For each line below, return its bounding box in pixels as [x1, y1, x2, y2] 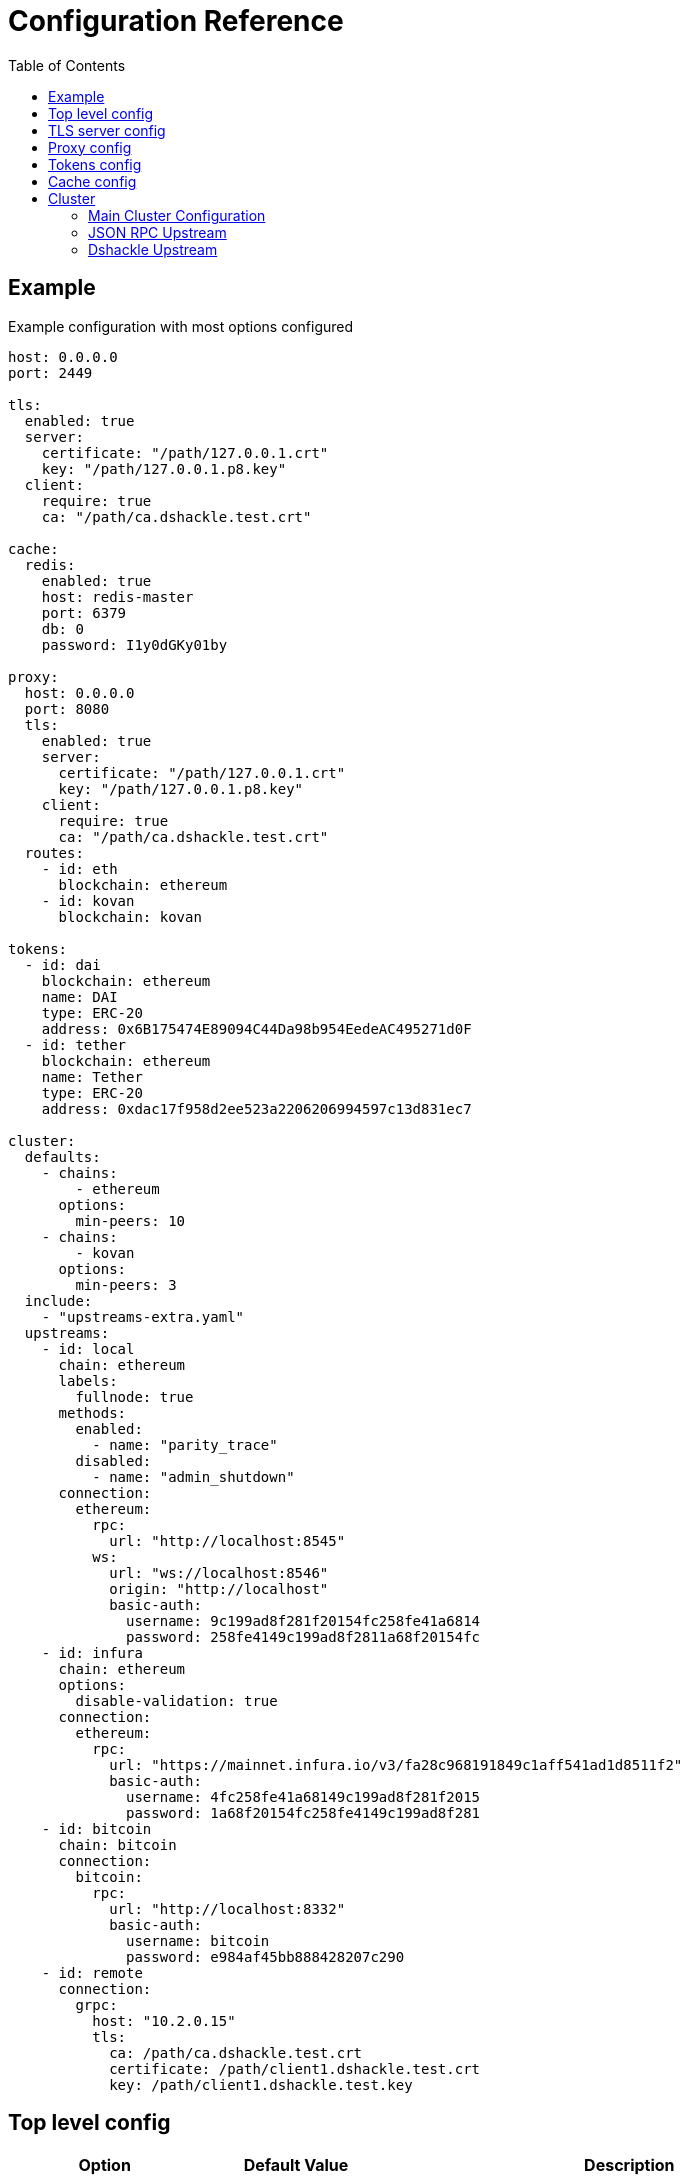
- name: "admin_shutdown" [92, 1468, 295, 1485]
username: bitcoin [126, 1932, 270, 1949]
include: [24, 1292, 93, 1309]
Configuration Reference [8, 4, 344, 38]
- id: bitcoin [41, 1820, 152, 1837]
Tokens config [48, 155, 142, 173]
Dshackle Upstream [88, 240, 218, 258]
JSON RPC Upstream [88, 223, 227, 241]
